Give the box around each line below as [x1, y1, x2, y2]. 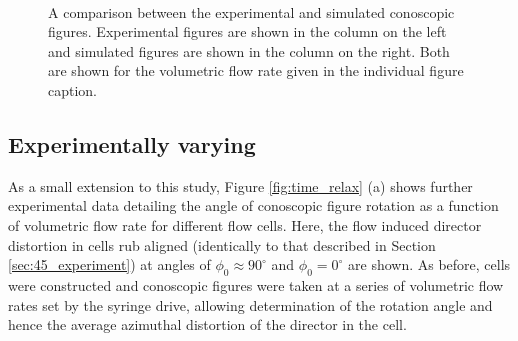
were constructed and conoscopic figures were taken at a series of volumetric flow [8, 274, 504, 295]
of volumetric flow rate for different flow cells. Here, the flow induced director [8, 214, 482, 235]
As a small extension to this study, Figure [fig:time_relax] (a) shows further [8, 175, 473, 196]
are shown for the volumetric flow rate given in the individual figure [48, 60, 464, 81]
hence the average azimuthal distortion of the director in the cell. [8, 314, 407, 335]
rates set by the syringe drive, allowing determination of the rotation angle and [8, 294, 493, 315]
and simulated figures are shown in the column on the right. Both [48, 40, 450, 61]
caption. [48, 79, 98, 100]
